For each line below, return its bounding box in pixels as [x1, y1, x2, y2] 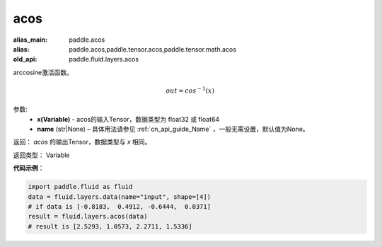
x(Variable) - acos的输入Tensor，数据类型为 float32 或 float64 [37, 115, 220, 123]
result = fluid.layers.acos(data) [28, 212, 148, 221]
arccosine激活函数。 [13, 68, 74, 76]
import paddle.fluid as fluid [28, 183, 133, 191]
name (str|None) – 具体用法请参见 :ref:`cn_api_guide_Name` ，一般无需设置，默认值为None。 [37, 125, 309, 134]
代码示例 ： [13, 163, 45, 173]
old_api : [13, 55, 37, 64]
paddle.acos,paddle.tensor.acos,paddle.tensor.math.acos [69, 45, 237, 53]
